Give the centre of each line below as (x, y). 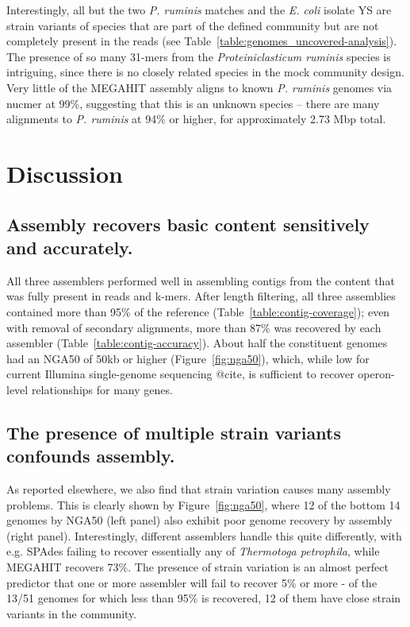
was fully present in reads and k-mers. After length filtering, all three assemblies (201, 296)
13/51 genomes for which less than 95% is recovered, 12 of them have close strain (204, 598)
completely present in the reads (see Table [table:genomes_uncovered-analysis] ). (202, 41)
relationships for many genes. (102, 389)
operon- (376, 374)
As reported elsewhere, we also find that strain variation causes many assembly (199, 489)
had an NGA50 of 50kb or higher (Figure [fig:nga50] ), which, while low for (188, 358)
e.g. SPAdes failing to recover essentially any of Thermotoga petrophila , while (193, 551)
